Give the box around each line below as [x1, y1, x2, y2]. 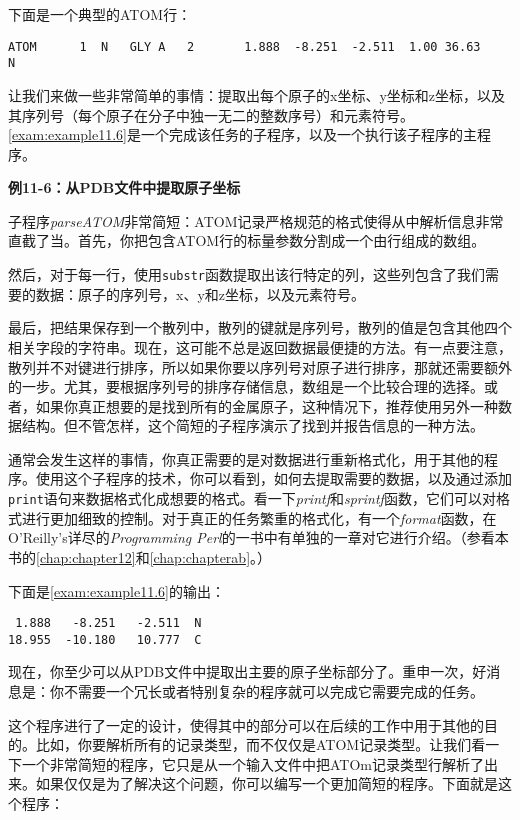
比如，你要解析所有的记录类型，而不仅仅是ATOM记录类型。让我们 [35, 734, 472, 755]
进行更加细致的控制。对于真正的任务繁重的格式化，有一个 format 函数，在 [21, 507, 497, 528]
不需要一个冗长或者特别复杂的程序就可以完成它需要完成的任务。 [63, 681, 484, 701]
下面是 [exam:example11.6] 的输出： [8, 580, 225, 601]
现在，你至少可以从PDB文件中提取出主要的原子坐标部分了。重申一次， [8, 661, 473, 682]
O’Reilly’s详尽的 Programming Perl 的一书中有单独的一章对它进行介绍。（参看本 [8, 527, 509, 548]
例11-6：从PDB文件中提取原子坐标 [8, 177, 241, 198]
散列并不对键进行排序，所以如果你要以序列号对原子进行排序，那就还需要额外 [8, 356, 512, 377]
